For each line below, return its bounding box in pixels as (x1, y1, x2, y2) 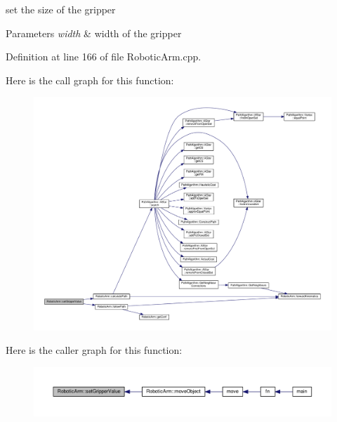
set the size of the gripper (6, 2, 116, 16)
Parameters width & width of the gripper (6, 25, 182, 40)
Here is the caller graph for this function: (6, 343, 183, 357)
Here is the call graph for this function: (6, 72, 174, 87)
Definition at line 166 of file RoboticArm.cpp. (6, 49, 201, 64)
